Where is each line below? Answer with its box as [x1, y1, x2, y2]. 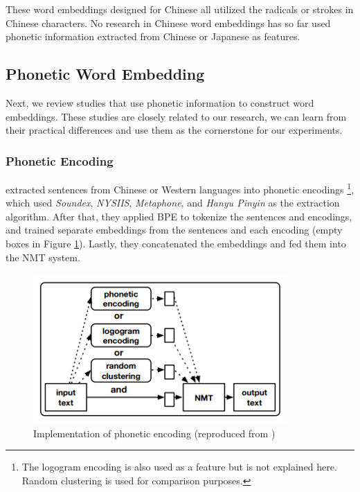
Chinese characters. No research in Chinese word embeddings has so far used [6, 15, 331, 30]
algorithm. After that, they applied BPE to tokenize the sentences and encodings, [6, 209, 352, 223]
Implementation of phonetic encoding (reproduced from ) [33, 425, 276, 440]
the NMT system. [6, 249, 80, 264]
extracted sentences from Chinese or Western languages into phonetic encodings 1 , [6, 179, 354, 196]
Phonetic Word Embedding [6, 63, 205, 85]
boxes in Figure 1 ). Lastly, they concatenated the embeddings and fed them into [6, 236, 346, 251]
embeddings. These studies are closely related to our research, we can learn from [6, 109, 347, 123]
